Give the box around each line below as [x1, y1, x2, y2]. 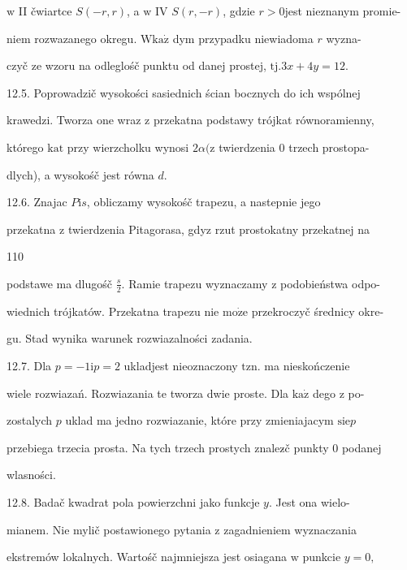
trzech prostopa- [288, 138, 370, 155]
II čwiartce [18, 2, 72, 19]
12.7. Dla [6, 356, 52, 374]
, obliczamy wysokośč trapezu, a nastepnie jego [86, 193, 321, 210]
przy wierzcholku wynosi [67, 138, 189, 155]
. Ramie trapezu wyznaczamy [121, 274, 268, 291]
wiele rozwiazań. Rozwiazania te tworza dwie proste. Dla [6, 384, 289, 401]
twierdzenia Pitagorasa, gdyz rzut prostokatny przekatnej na [67, 220, 370, 237]
